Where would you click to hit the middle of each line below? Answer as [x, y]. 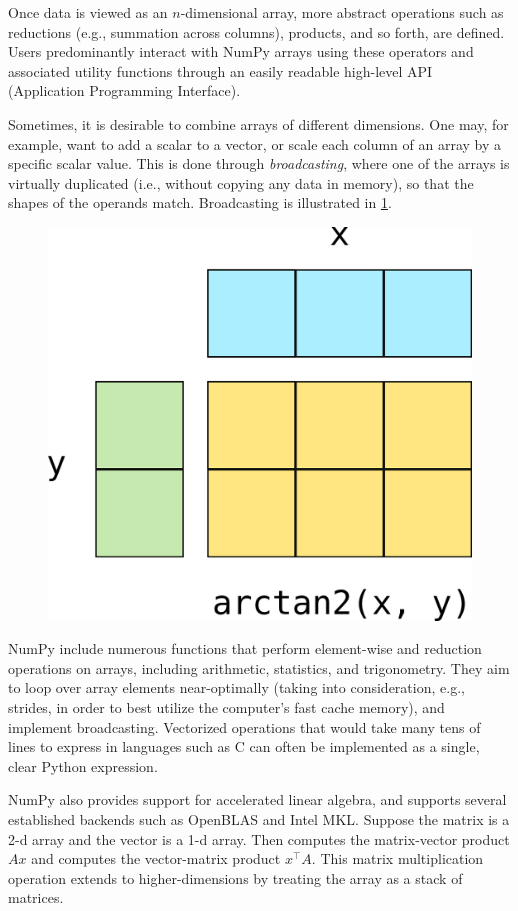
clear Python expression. [83, 765]
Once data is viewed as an [88, 12]
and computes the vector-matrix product [156, 858]
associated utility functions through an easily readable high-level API [220, 70]
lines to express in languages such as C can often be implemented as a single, [244, 746]
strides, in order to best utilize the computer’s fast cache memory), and [226, 707]
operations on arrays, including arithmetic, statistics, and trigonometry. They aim [259, 667]
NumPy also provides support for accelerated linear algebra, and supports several [257, 799]
